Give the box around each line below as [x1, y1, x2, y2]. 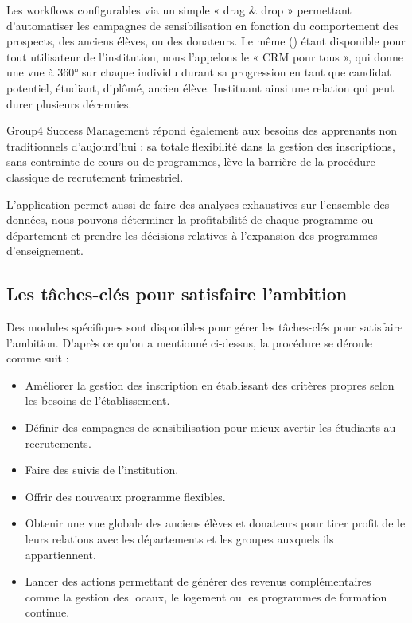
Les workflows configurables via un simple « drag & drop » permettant [6, 2, 352, 18]
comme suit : [6, 350, 69, 366]
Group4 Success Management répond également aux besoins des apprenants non [6, 122, 398, 139]
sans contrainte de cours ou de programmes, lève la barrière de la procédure [6, 153, 375, 170]
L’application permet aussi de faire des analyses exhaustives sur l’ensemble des [6, 195, 390, 212]
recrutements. [25, 434, 91, 451]
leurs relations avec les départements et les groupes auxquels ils [25, 531, 334, 547]
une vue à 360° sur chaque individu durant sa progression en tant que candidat [6, 64, 391, 80]
